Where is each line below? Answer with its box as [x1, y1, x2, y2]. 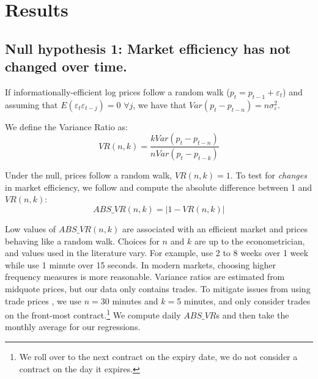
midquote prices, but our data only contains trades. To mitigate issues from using [5, 282, 311, 295]
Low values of [5, 223, 56, 235]
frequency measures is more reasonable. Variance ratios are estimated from [5, 270, 285, 283]
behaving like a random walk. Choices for [5, 234, 160, 247]
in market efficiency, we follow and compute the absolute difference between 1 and [5, 180, 312, 193]
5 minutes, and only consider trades [177, 294, 311, 307]
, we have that [133, 98, 187, 111]
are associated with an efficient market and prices [122, 223, 308, 235]
